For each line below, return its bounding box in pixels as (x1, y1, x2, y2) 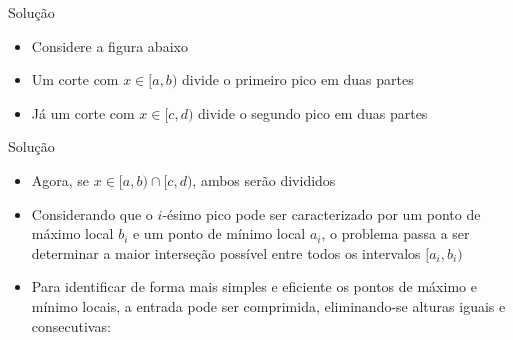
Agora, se (31, 169, 90, 190)
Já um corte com (31, 102, 135, 123)
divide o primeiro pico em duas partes (181, 69, 414, 90)
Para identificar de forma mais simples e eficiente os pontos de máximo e (31, 276, 477, 297)
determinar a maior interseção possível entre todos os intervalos (31, 242, 421, 263)
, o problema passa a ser (321, 223, 470, 244)
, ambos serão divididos (192, 169, 336, 190)
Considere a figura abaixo (31, 35, 188, 56)
